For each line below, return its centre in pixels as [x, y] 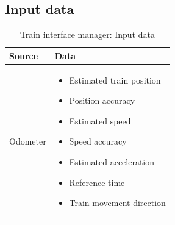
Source [24, 55]
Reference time [97, 182]
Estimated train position [115, 80]
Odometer [28, 141]
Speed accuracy [98, 141]
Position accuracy [102, 100]
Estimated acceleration [112, 162]
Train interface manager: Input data [87, 34]
